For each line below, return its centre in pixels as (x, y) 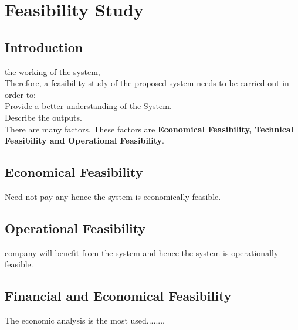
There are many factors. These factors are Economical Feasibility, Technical (149, 129)
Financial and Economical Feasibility (118, 296)
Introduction (44, 47)
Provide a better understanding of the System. (88, 106)
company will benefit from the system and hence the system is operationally (142, 252)
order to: (20, 94)
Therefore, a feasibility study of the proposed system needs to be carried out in (147, 83)
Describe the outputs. (43, 117)
